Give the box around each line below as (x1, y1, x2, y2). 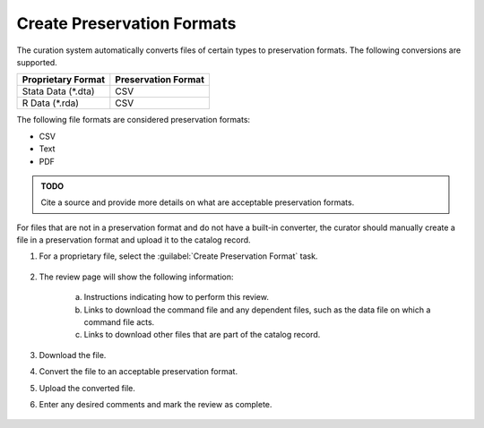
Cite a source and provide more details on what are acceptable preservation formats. (40, 197, 355, 208)
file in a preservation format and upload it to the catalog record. (16, 235, 251, 245)
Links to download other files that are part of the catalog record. (83, 330, 321, 340)
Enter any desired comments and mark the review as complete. (39, 398, 272, 409)
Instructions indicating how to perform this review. (83, 292, 269, 303)
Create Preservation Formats (16, 13, 237, 33)
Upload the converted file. (39, 382, 136, 393)
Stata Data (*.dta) (22, 85, 95, 98)
